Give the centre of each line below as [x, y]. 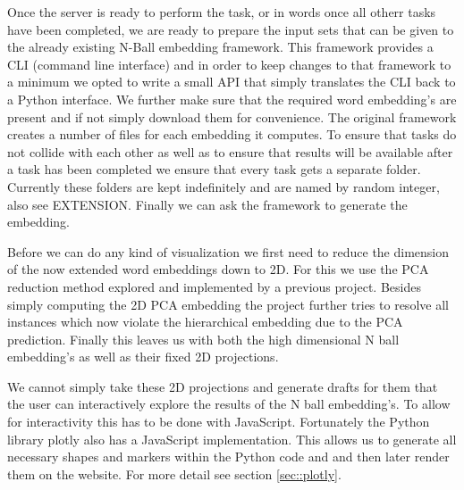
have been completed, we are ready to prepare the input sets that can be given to [231, 29]
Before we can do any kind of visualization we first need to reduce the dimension [228, 251]
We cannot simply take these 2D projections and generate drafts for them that [223, 386]
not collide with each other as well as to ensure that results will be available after [230, 151]
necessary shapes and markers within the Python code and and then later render [228, 457]
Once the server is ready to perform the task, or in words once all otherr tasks [222, 12]
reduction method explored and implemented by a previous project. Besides [214, 286]
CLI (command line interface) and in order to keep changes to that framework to [229, 64]
